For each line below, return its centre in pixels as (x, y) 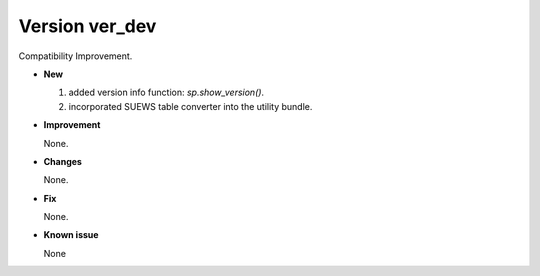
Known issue (71, 235)
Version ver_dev (87, 26)
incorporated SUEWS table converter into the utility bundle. (190, 106)
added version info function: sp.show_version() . (166, 92)
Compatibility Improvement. (75, 56)
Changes (62, 161)
